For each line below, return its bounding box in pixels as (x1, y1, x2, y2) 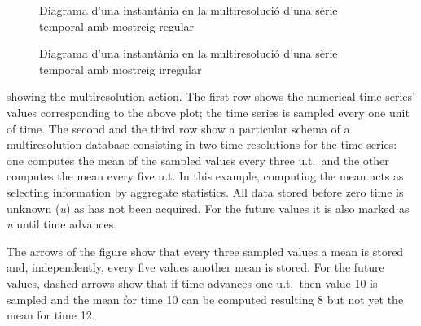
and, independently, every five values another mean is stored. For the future (7, 259, 384, 276)
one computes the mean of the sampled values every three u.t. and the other (7, 151, 389, 168)
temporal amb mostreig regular (39, 17, 195, 34)
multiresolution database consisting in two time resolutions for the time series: (7, 136, 397, 153)
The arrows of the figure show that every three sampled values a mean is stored (7, 242, 404, 259)
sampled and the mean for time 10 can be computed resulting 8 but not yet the (7, 290, 404, 307)
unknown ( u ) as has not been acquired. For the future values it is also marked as (7, 199, 410, 216)
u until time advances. (7, 215, 117, 233)
